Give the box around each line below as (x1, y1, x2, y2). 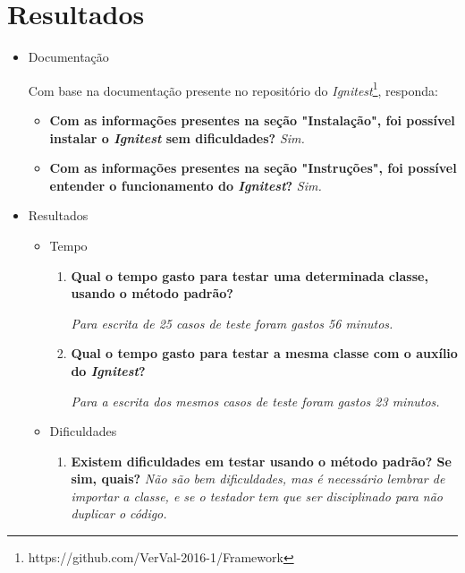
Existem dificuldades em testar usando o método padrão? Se (71, 451, 452, 470)
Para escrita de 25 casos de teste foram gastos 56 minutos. (71, 313, 393, 332)
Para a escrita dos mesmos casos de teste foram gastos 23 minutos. (71, 391, 440, 410)
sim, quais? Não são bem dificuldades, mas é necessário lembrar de (71, 469, 445, 488)
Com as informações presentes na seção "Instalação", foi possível (49, 110, 455, 129)
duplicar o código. (71, 504, 167, 523)
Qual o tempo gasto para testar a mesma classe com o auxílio (71, 344, 458, 363)
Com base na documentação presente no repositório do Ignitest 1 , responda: (28, 78, 438, 99)
